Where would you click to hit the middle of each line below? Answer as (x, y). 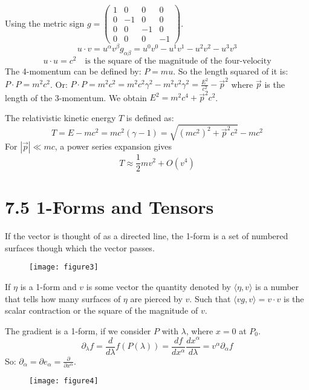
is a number (277, 287)
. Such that (210, 298)
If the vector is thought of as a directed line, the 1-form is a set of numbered (147, 236)
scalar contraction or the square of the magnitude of (102, 310)
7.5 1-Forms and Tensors (109, 207)
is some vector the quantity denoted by (158, 287)
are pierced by (156, 298)
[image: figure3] (64, 267)
